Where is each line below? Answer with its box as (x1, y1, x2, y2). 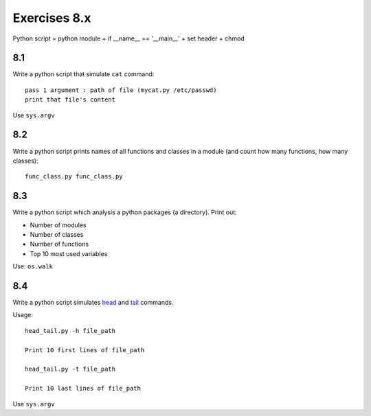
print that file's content (25, 96, 116, 104)
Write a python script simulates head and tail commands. (12, 299, 174, 307)
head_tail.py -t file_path (25, 365, 116, 373)
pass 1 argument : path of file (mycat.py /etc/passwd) (25, 86, 217, 94)
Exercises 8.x (12, 10, 92, 25)
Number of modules (30, 220, 87, 229)
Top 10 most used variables (30, 249, 108, 257)
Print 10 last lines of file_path (25, 384, 141, 393)
